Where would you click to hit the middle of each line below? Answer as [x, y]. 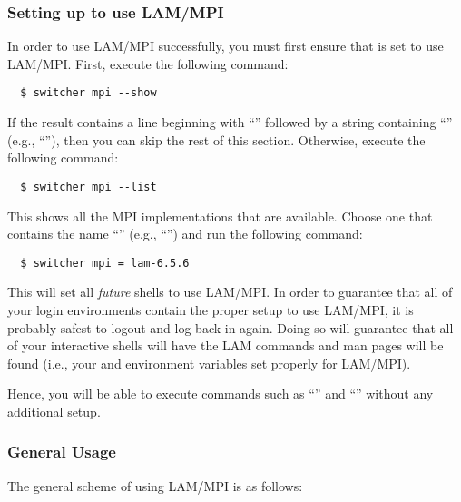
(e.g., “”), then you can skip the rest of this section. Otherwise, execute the [216, 139]
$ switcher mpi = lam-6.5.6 [105, 263]
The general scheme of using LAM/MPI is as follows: [155, 485]
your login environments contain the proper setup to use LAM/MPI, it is [211, 309]
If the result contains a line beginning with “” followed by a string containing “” [230, 122]
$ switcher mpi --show [88, 93]
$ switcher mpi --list [88, 187]
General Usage [62, 452]
